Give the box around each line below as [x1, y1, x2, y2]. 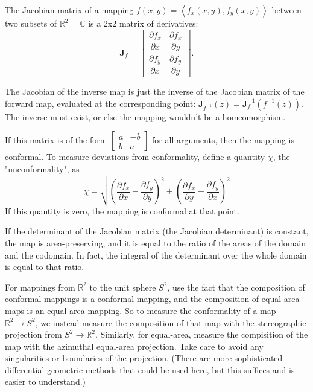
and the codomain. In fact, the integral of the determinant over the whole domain [5, 248, 307, 261]
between [271, 4, 302, 16]
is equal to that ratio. [5, 260, 84, 273]
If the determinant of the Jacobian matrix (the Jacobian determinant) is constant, [5, 225, 309, 237]
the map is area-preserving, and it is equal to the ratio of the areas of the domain [5, 236, 306, 249]
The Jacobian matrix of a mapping [5, 4, 134, 16]
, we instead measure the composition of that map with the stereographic [35, 316, 306, 329]
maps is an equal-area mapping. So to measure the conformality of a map [5, 304, 276, 316]
